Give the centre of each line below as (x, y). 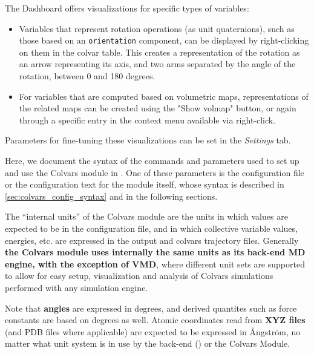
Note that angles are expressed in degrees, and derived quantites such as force (151, 308)
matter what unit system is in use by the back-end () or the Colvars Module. (148, 343)
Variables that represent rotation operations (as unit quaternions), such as (157, 28)
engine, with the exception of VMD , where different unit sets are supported (155, 264)
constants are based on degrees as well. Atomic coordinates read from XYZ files (155, 320)
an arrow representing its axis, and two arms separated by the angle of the (157, 64)
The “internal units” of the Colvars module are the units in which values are (146, 216)
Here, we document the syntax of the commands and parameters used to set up (152, 160)
